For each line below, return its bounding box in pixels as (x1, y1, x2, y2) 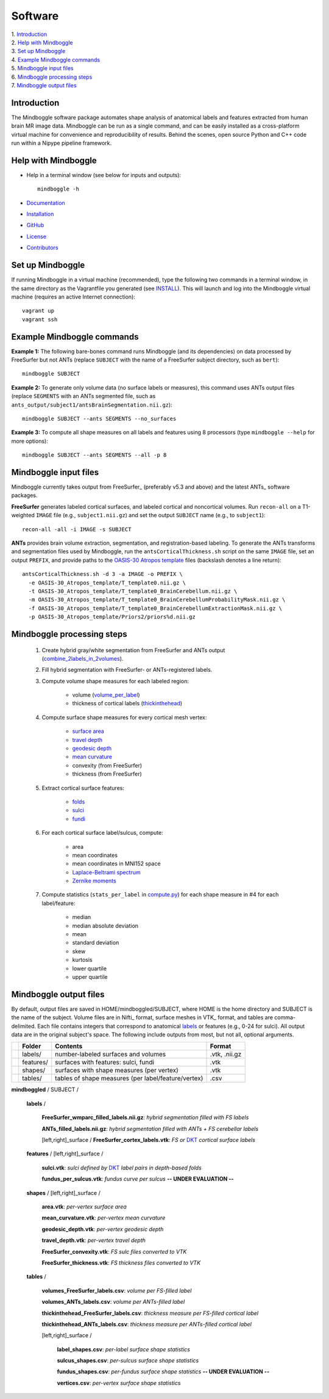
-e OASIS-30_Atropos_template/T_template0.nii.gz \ (28, 579, 186, 586)
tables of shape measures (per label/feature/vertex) (55, 1074, 203, 1083)
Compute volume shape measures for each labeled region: (41, 677, 189, 685)
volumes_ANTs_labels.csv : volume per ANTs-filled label (41, 1298, 185, 1306)
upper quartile (72, 973, 108, 980)
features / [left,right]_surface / (26, 1150, 104, 1157)
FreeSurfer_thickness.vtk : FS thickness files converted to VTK (41, 1259, 201, 1266)
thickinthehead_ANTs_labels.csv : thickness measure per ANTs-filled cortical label (41, 1320, 252, 1328)
